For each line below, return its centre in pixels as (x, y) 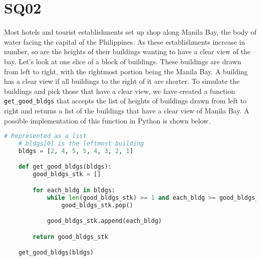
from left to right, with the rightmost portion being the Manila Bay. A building (126, 71)
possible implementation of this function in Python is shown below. (107, 120)
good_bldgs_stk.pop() (97, 205)
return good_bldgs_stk (70, 237)
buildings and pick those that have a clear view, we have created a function (120, 91)
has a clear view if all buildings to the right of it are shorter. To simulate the (122, 81)
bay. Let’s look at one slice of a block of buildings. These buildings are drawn (123, 61)
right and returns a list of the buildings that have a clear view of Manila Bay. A (127, 110)
